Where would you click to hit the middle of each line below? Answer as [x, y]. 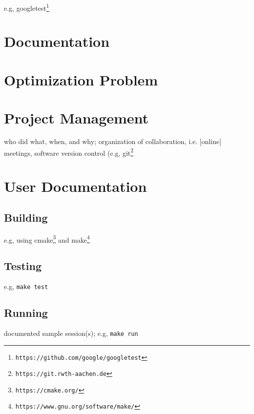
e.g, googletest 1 [27, 7]
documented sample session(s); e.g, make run [71, 333]
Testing [23, 266]
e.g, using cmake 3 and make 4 [47, 239]
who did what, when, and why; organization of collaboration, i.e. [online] [113, 141]
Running [26, 313]
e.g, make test [26, 286]
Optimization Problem [81, 79]
